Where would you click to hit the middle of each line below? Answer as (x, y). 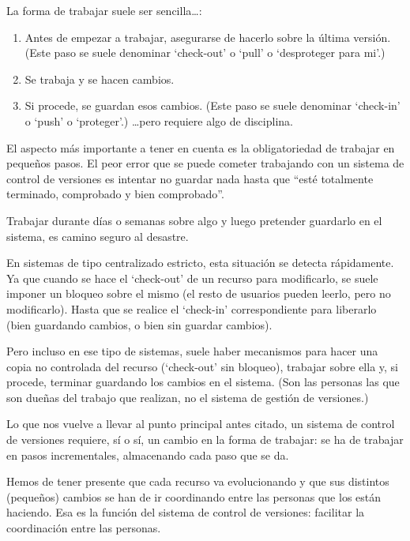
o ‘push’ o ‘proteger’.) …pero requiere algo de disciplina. (159, 120)
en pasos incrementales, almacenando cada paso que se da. (148, 455)
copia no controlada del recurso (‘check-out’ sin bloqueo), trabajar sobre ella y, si (203, 366)
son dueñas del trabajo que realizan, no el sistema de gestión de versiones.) (188, 397)
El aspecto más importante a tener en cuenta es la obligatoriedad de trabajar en (201, 147)
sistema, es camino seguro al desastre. (98, 236)
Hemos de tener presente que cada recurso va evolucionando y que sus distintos (198, 481)
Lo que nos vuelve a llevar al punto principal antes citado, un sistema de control (201, 424)
